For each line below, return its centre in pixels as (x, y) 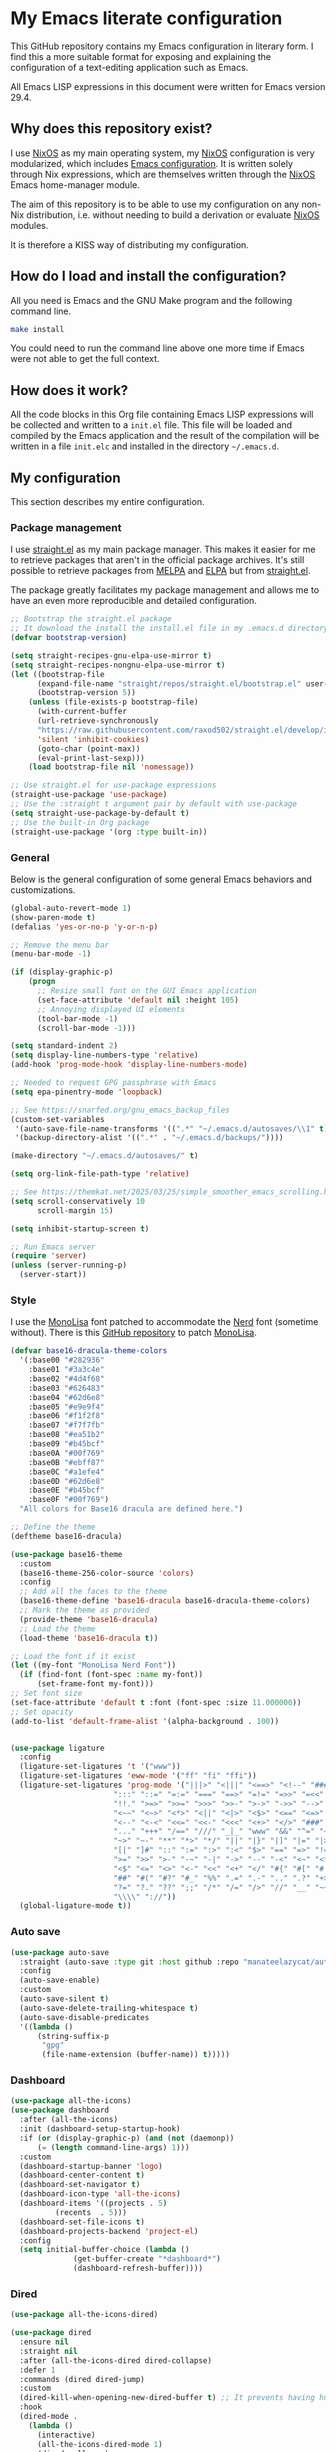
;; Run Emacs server (53, 1247)
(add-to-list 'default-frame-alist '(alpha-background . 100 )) (145, 1721)
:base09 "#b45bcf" (66, 1444)
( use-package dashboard (60, 2110)
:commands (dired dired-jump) (82, 2379)
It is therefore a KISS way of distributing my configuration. (130, 244)
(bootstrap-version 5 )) (86, 693)
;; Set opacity (42, 1712)
